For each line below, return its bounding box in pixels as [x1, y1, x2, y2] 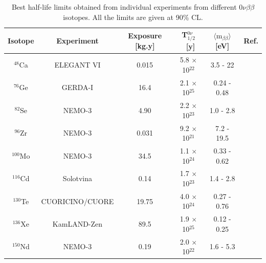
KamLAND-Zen [52, 218, 103, 229]
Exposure [128, 30, 162, 40]
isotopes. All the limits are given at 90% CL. [63, 11, 203, 22]
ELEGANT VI [54, 59, 101, 70]
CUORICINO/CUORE [41, 195, 114, 206]
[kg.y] [135, 40, 155, 51]
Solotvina [62, 173, 93, 184]
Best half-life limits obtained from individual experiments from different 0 [11, 2, 243, 12]
